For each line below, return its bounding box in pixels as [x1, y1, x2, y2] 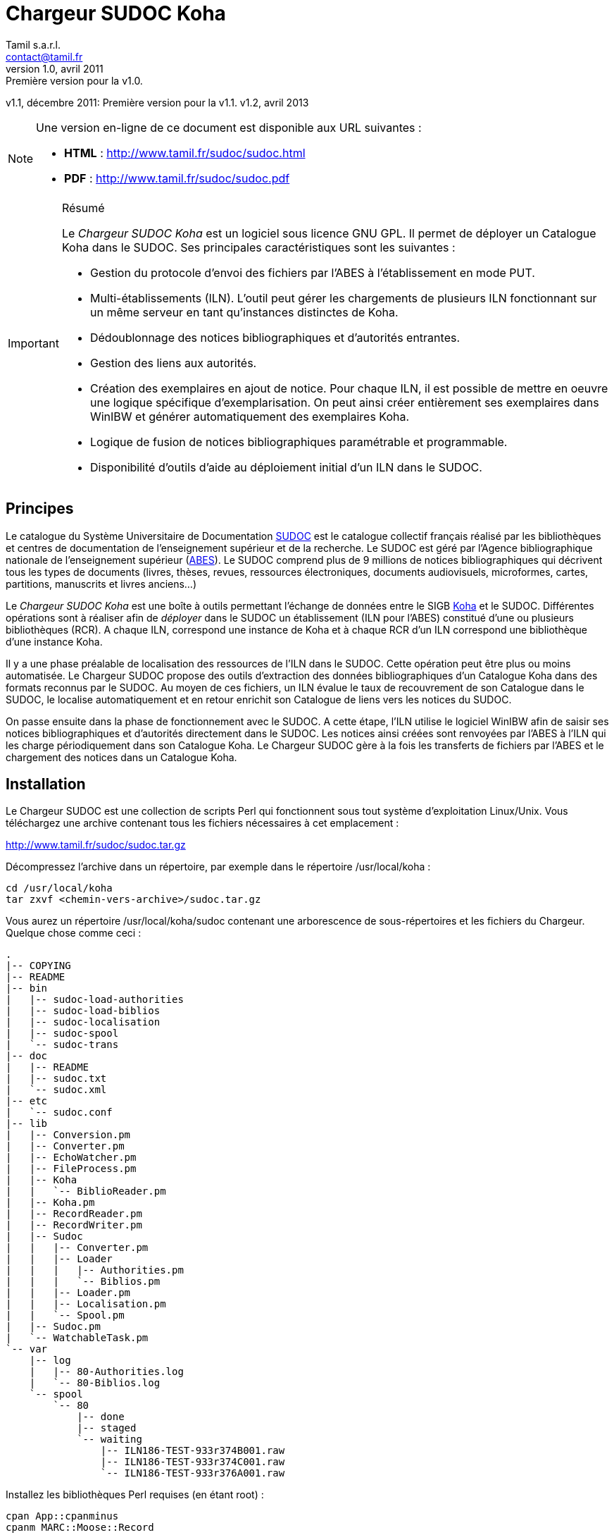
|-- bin [6, 982, 48, 994]
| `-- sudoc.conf [6, 1106, 113, 1118]
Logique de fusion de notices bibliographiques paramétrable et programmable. [89, 434, 508, 449]
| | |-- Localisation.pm [6, 1298, 166, 1310]
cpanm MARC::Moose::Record [6, 1522, 154, 1534]
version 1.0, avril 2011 [6, 62, 104, 75]
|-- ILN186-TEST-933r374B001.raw [100, 1445, 285, 1457]
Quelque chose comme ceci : [6, 927, 142, 939]
